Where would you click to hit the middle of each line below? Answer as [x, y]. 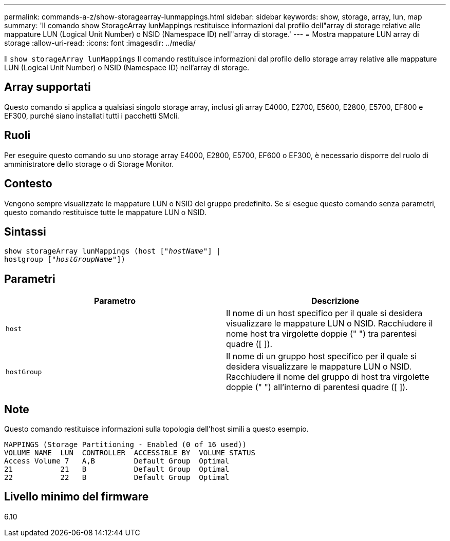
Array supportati [48, 87]
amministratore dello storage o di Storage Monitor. [89, 164]
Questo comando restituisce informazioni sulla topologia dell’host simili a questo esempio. [156, 429]
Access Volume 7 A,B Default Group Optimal [117, 461]
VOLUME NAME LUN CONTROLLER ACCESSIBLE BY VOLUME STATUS [130, 453]
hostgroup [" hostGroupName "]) [65, 259]
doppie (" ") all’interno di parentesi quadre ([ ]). [317, 387]
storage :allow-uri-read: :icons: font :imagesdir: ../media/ [100, 43]
